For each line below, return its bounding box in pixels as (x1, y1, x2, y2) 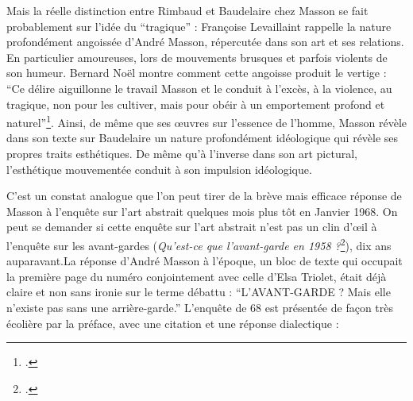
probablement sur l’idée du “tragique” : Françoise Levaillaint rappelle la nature (6, 17, 392, 34)
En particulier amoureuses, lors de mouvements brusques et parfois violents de (6, 48, 388, 65)
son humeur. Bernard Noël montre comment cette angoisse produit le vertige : (6, 64, 387, 81)
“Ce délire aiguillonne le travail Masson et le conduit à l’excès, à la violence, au (6, 79, 392, 96)
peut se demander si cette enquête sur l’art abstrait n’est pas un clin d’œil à (6, 218, 377, 235)
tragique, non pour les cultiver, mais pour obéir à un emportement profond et (6, 95, 385, 112)
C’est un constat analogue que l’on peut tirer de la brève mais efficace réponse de (6, 187, 402, 204)
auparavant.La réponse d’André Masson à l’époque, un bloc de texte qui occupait (6, 253, 403, 269)
